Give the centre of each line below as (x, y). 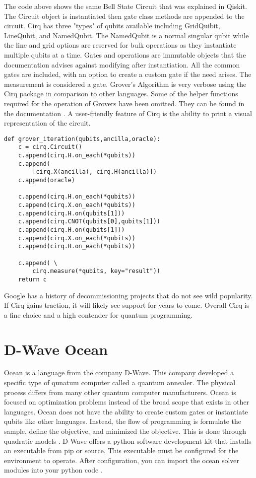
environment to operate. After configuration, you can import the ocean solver (122, 460)
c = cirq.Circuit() (50, 147)
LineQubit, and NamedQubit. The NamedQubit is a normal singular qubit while (127, 35)
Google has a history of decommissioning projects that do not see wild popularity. (128, 295)
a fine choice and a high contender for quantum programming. (98, 314)
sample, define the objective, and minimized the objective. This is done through (125, 431)
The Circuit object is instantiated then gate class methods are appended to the (124, 16)
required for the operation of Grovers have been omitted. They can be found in (124, 103)
